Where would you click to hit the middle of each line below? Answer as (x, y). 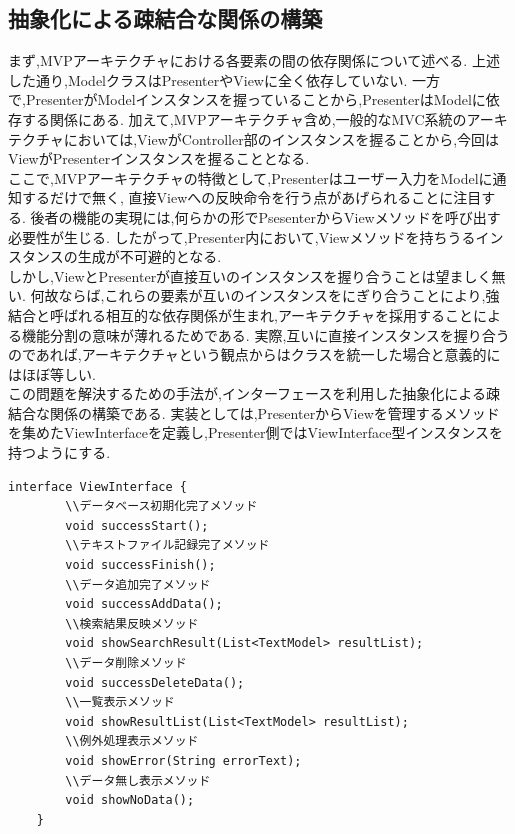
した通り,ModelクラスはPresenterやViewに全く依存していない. (208, 79)
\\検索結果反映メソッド (132, 623)
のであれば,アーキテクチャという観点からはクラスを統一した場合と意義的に (254, 354)
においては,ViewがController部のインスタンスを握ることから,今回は (281, 138)
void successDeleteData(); (155, 682)
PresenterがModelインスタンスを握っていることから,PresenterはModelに (255, 99)
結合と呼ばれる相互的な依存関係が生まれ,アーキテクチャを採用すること (240, 314)
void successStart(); (137, 525)
